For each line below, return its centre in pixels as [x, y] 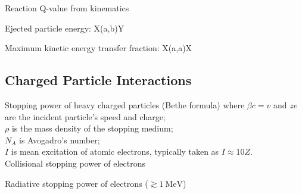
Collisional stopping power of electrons [75, 163]
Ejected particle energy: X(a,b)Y [65, 28]
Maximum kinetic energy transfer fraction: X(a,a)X [99, 48]
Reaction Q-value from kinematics [67, 8]
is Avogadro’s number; [60, 140]
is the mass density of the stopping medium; [92, 128]
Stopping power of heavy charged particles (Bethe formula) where [125, 104]
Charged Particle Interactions [98, 80]
